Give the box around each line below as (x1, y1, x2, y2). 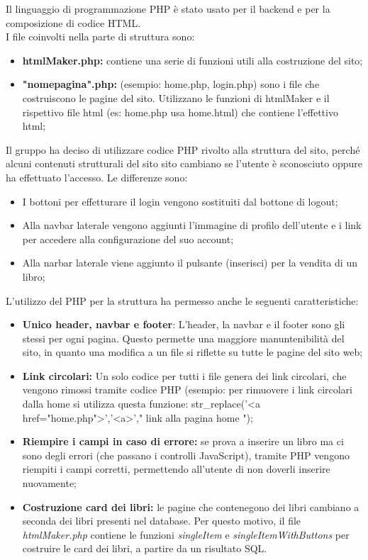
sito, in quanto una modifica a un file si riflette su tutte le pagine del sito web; (22, 345, 363, 359)
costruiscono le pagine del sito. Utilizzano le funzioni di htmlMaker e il (22, 90, 330, 105)
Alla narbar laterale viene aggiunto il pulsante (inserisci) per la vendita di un (22, 255, 357, 270)
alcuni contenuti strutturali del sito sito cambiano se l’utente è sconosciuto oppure (6, 156, 363, 171)
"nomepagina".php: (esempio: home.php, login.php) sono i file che (22, 77, 320, 91)
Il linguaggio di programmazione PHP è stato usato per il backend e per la (6, 1, 330, 16)
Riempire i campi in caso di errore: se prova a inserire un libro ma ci (22, 434, 344, 449)
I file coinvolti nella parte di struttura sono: (6, 29, 195, 44)
